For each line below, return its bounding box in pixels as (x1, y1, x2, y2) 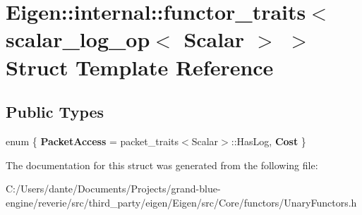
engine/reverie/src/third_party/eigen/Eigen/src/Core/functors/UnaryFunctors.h (6, 195, 357, 209)
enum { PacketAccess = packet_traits (6, 133, 179, 148)
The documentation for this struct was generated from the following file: (6, 157, 318, 172)
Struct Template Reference (6, 52, 274, 81)
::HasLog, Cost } (231, 133, 306, 148)
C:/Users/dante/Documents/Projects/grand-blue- (6, 181, 221, 196)
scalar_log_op (6, 25, 150, 54)
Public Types (6, 101, 104, 123)
